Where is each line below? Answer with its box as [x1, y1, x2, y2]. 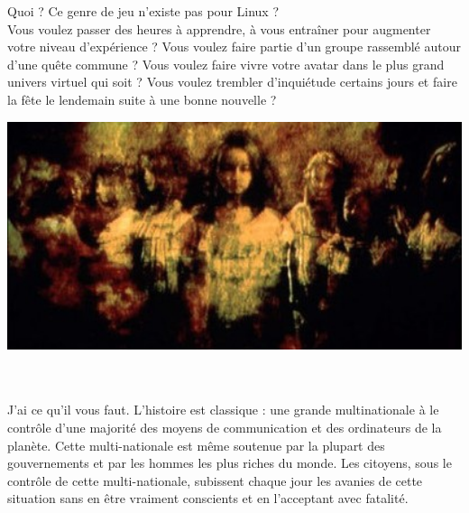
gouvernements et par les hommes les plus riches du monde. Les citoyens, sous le [7, 453, 452, 472]
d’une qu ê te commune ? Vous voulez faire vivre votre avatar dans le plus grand [7, 54, 445, 73]
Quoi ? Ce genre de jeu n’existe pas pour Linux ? [7, 2, 280, 20]
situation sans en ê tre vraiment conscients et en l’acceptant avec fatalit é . [7, 489, 409, 508]
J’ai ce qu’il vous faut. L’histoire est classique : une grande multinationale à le [7, 400, 439, 419]
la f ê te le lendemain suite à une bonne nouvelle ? [7, 89, 277, 108]
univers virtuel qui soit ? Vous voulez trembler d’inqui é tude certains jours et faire [7, 72, 457, 91]
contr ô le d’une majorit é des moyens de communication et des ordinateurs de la [7, 417, 442, 436]
